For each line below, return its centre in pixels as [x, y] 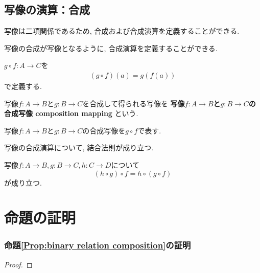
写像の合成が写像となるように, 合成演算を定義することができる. [111, 48]
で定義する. [23, 86]
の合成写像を [104, 130]
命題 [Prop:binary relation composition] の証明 [98, 245]
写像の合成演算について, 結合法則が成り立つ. [79, 147]
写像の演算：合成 [47, 9]
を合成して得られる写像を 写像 [134, 103]
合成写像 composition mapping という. [71, 113]
